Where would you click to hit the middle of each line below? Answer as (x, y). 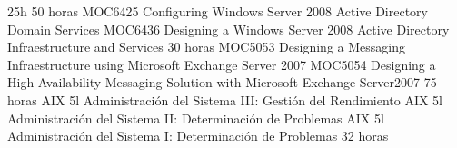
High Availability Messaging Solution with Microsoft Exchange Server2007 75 (222, 82)
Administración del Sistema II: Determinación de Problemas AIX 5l (196, 118)
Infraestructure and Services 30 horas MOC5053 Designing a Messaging (206, 47)
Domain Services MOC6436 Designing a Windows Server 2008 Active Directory (228, 29)
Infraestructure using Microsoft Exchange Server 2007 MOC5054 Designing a (222, 64)
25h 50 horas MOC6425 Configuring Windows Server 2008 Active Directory (218, 11)
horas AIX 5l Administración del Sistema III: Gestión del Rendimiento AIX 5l (225, 99)
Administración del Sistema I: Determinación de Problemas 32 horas (198, 136)
